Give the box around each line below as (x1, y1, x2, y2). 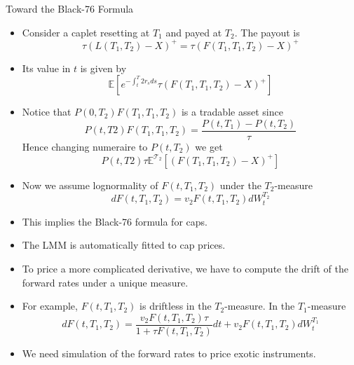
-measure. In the (224, 298, 295, 313)
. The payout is (234, 25, 300, 39)
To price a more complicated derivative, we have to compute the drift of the (22, 261, 349, 275)
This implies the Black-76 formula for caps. (22, 214, 207, 228)
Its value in (22, 60, 71, 75)
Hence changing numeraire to (22, 139, 148, 153)
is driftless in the (139, 298, 212, 313)
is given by (80, 60, 127, 75)
